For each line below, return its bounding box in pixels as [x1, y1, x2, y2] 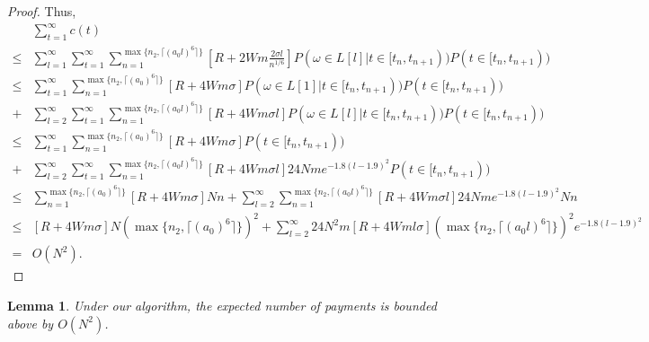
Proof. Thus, [7, 2, 76, 20]
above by [7, 313, 54, 332]
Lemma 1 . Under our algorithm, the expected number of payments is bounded [7, 296, 437, 315]
